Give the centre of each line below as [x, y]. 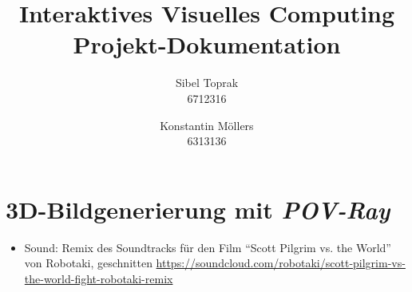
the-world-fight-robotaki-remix [99, 278]
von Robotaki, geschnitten [88, 263]
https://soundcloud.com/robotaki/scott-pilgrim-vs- [281, 263]
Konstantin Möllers [207, 125]
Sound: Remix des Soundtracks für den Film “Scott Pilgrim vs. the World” [208, 247]
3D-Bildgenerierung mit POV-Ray [198, 209]
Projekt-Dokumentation [207, 44]
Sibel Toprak [207, 83]
